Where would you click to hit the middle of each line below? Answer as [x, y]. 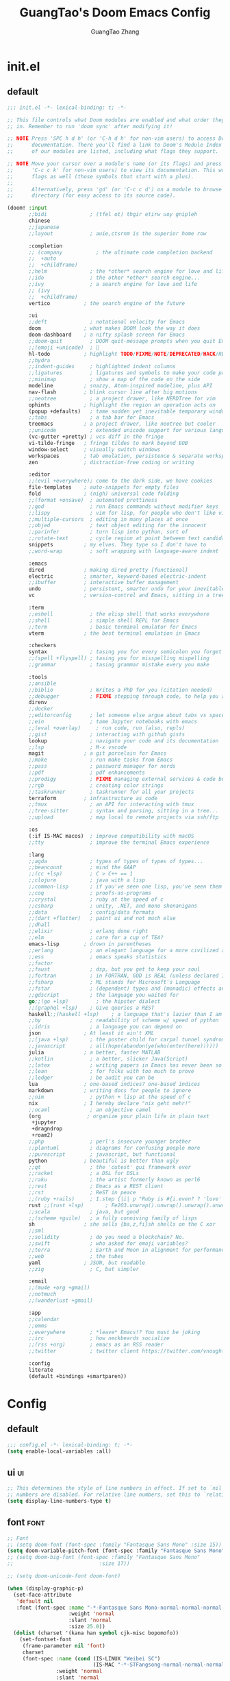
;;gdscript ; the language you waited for [104, 995]
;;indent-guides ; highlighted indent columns [102, 367]
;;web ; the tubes [76, 1256]
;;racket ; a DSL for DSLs [84, 1174]
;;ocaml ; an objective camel [90, 1110]
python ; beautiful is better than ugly [104, 1161]
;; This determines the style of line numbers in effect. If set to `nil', [117, 1488]
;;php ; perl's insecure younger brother [110, 1141]
